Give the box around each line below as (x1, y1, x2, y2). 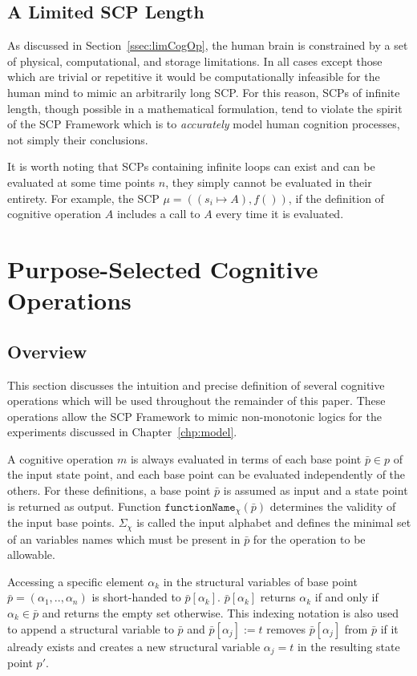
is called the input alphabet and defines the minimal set (136, 514, 411, 531)
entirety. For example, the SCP (7, 189, 160, 206)
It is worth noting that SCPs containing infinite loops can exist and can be (7, 158, 375, 175)
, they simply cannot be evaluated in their (165, 173, 372, 190)
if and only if (314, 589, 379, 605)
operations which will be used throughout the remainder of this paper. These (7, 392, 386, 409)
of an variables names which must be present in (7, 530, 241, 547)
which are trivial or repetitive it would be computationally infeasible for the (7, 68, 380, 85)
